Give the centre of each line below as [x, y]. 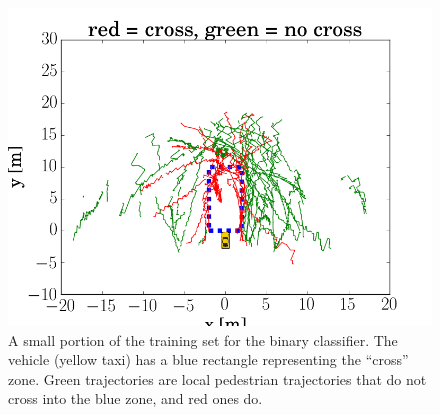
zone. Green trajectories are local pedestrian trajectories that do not [217, 378]
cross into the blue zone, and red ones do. [135, 398]
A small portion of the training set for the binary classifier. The [203, 339]
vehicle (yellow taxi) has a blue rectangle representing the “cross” [208, 359]
